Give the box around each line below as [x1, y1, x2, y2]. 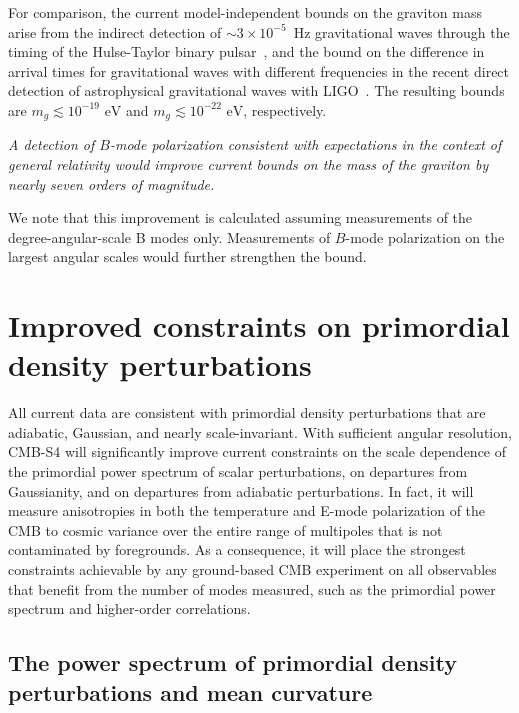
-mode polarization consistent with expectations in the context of [109, 134, 502, 155]
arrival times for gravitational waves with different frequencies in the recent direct [8, 60, 510, 81]
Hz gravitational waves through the [293, 21, 510, 42]
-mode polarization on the [345, 226, 505, 247]
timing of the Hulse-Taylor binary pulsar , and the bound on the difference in [8, 41, 485, 62]
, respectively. [243, 99, 327, 120]
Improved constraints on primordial [8, 305, 510, 346]
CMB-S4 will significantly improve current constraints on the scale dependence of [8, 441, 507, 462]
